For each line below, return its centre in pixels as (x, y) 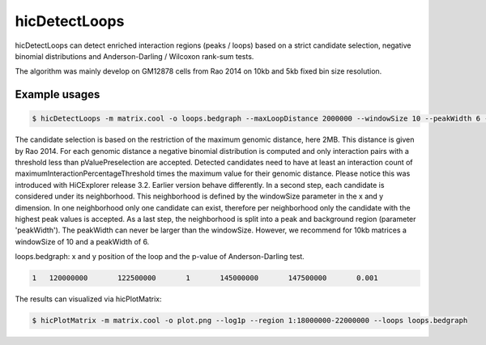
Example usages (58, 94)
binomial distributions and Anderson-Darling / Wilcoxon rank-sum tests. (134, 56)
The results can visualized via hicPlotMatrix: (88, 299)
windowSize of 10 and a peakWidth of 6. (82, 241)
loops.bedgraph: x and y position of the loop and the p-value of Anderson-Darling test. (160, 257)
